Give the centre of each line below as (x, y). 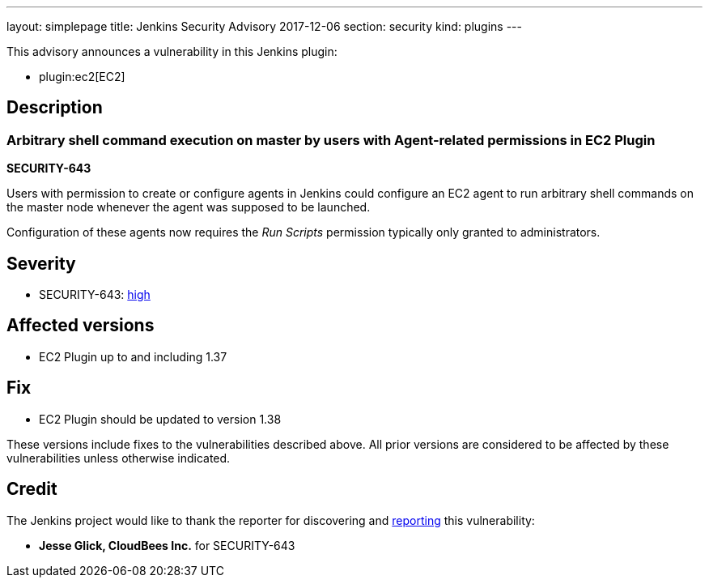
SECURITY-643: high (95, 295)
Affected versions (81, 326)
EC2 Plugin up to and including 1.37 (133, 356)
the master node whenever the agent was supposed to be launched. (189, 207)
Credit (32, 489)
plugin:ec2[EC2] (82, 77)
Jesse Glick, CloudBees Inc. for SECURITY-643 (167, 545)
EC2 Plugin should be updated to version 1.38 (160, 419)
